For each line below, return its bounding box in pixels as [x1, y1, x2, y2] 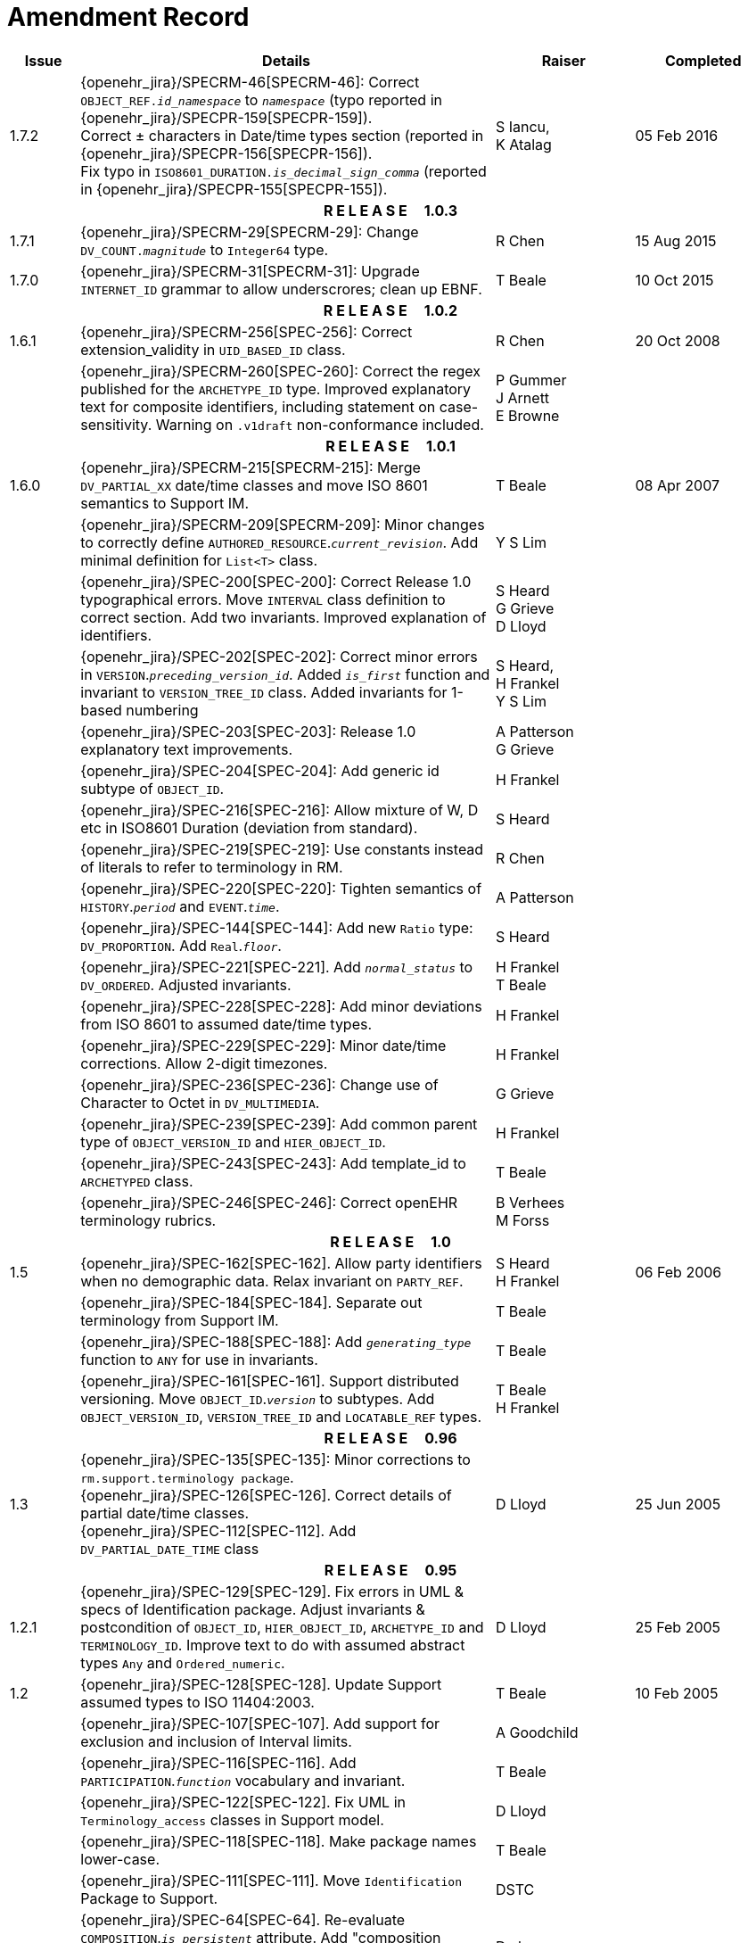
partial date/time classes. [80, 1503, 250, 1522]
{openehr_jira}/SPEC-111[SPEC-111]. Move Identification [80, 1871, 463, 1889]
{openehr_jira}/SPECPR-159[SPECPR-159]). [80, 108, 373, 127]
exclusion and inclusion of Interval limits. [80, 1732, 352, 1750]
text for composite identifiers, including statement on [80, 397, 436, 416]
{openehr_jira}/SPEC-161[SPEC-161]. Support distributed [80, 1371, 459, 1390]
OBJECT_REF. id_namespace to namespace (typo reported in [80, 90, 442, 109]
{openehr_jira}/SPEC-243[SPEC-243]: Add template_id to [80, 1153, 466, 1172]
